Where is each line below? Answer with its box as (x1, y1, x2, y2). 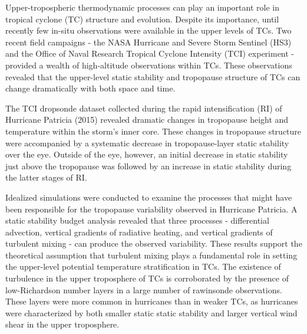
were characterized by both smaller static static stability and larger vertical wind (5, 306, 298, 319)
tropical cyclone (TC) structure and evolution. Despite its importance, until (5, 12, 279, 25)
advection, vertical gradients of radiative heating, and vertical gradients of (5, 225, 273, 238)
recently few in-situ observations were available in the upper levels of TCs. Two (5, 24, 292, 37)
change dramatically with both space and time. (5, 82, 176, 94)
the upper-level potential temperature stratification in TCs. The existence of (5, 260, 281, 273)
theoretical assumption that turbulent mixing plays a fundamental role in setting (5, 248, 298, 261)
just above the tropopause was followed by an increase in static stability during (5, 159, 292, 172)
